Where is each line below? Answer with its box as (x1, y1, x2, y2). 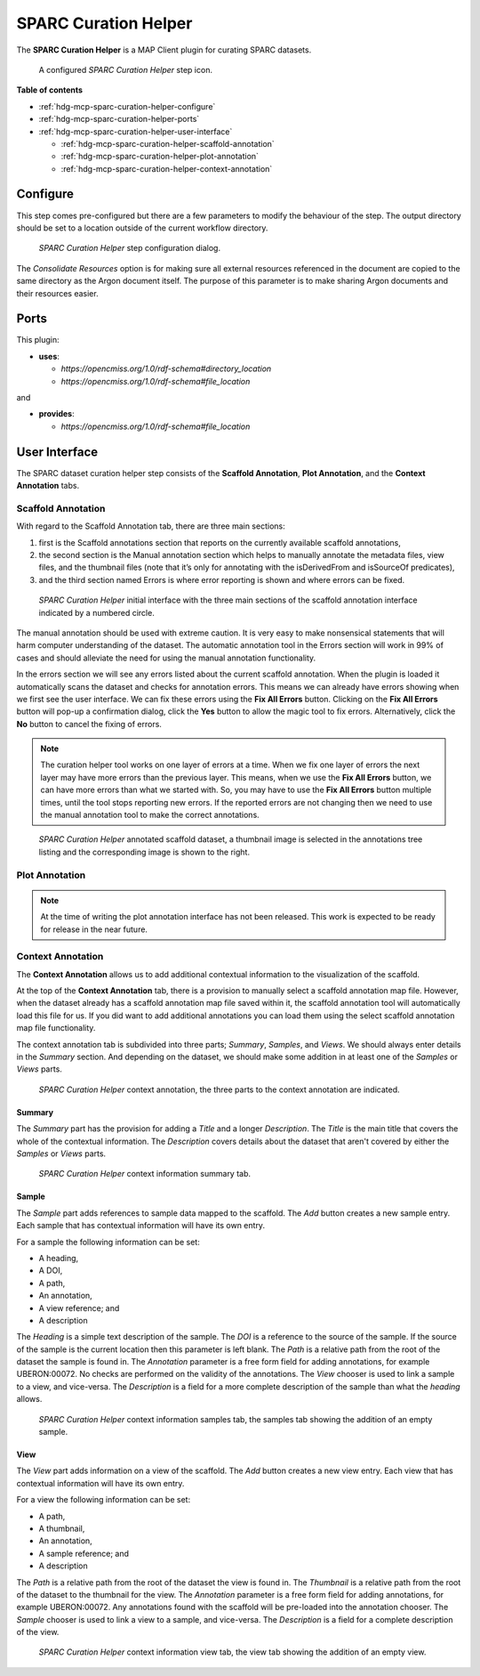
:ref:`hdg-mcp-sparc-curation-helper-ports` (38, 114, 200, 125)
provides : (38, 409, 75, 419)
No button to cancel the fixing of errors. (16, 718, 162, 729)
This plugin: (16, 335, 60, 345)
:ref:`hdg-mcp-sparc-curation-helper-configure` (38, 101, 216, 111)
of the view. (16, 1627, 60, 1638)
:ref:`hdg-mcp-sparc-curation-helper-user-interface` (38, 125, 233, 137)
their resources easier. (16, 287, 99, 298)
